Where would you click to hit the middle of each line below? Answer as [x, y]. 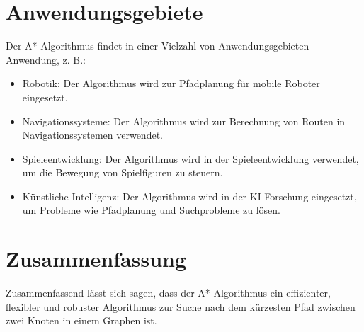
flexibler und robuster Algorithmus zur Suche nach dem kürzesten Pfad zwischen [181, 306]
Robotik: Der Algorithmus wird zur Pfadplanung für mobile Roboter [171, 83]
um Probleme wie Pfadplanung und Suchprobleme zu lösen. [151, 210]
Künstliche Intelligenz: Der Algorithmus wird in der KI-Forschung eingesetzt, [189, 196]
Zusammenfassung [96, 259]
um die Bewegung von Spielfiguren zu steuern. [123, 172]
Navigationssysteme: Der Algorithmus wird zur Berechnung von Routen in [184, 121]
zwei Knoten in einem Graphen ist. [81, 320]
